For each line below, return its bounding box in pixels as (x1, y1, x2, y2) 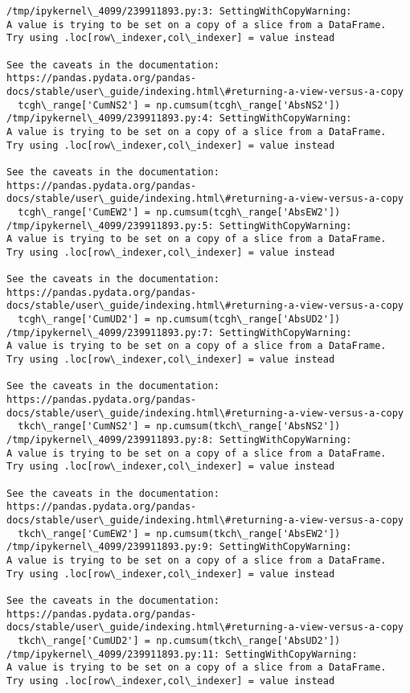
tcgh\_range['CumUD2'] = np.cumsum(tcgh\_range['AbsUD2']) (18, 314, 341, 326)
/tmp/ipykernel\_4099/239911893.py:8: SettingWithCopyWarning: (6, 434, 352, 445)
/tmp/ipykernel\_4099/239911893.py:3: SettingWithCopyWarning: (6, 6, 352, 17)
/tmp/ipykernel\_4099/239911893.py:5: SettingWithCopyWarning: (6, 219, 352, 232)
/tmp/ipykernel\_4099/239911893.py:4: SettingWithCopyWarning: (6, 113, 352, 125)
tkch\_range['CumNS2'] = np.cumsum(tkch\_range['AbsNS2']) (18, 420, 341, 433)
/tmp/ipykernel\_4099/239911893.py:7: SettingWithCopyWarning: (6, 326, 352, 338)
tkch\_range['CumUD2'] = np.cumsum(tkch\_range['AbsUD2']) (18, 634, 341, 646)
